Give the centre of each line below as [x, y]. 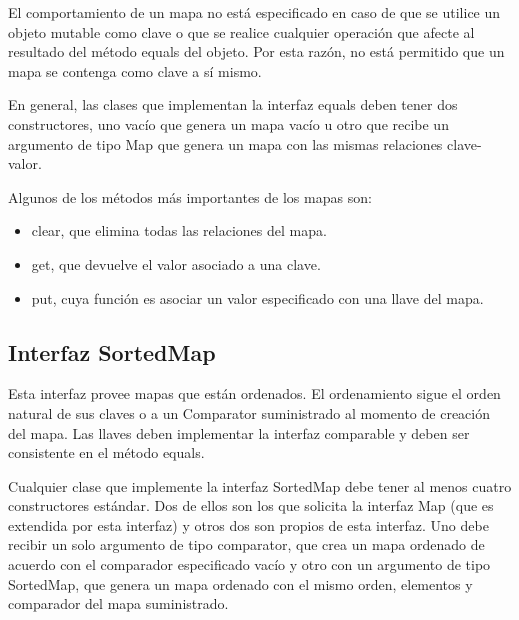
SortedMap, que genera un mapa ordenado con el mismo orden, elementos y [240, 583]
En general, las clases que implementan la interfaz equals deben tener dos [233, 104]
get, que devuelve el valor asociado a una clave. [176, 263]
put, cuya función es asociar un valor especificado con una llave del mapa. [257, 297]
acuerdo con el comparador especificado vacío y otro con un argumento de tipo [249, 564]
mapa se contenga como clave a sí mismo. [135, 70]
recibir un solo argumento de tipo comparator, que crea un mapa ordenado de [246, 544]
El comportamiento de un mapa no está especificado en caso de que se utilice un [254, 12]
